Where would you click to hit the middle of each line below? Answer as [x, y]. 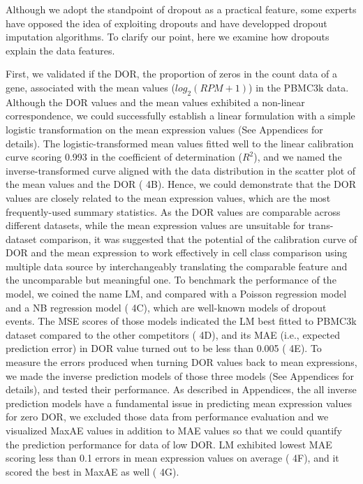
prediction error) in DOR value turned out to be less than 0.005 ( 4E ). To [164, 348]
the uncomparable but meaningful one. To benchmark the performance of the [171, 280]
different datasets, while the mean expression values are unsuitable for [155, 225]
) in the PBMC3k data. [299, 87]
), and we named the [298, 157]
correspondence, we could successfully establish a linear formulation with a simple [180, 116]
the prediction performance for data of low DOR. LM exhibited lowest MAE [169, 444]
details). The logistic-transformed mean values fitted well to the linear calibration [180, 143]
